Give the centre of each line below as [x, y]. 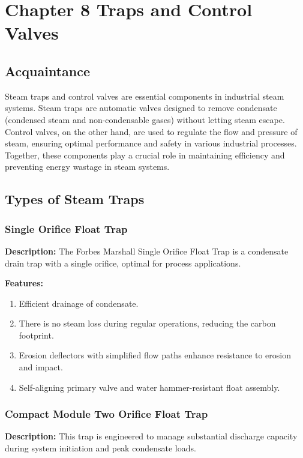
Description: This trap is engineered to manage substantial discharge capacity [151, 436]
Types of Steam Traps [75, 199]
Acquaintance [48, 71]
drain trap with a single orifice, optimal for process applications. [123, 263]
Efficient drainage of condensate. [79, 303]
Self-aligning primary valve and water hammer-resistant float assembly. [149, 387]
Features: [24, 283]
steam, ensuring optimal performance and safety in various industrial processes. [151, 143]
